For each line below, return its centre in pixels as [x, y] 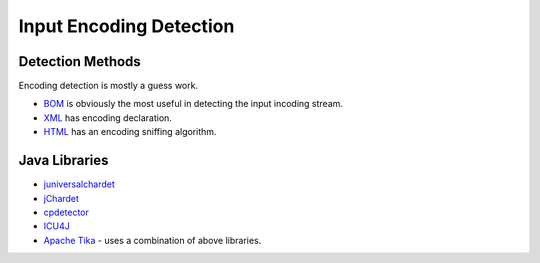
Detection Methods [80, 61]
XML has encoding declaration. [107, 117]
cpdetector [66, 212]
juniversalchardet [79, 184]
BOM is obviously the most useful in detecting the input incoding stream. [193, 104]
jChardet [61, 198]
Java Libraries [63, 160]
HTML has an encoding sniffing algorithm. [130, 132]
